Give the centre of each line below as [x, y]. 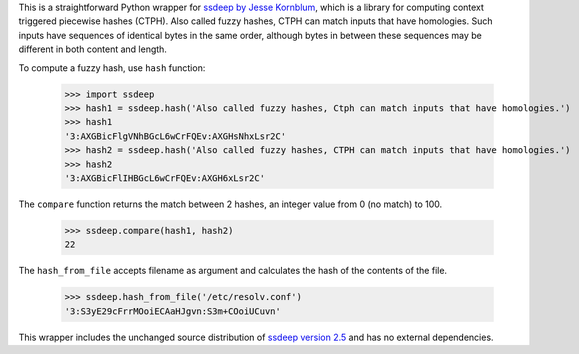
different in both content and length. [92, 49]
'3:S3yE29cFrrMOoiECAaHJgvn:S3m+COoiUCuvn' [173, 311]
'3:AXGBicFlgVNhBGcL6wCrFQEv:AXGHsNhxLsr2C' [175, 136]
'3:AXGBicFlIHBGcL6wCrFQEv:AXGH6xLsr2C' [164, 178]
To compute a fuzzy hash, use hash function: [112, 67]
